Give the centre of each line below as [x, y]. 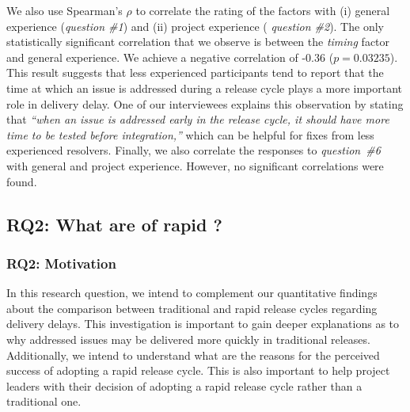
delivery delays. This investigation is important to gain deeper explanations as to [203, 324]
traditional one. [44, 401]
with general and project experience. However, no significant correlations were [195, 165]
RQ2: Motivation [61, 263]
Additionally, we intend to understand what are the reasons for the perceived [193, 355]
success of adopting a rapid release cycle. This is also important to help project [198, 370]
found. [22, 181]
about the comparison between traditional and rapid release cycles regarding [192, 308]
